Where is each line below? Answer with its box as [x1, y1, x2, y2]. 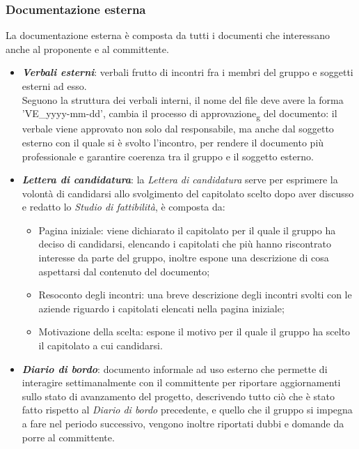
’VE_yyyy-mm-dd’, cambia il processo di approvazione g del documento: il [22, 106, 337, 122]
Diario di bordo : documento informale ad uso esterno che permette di [22, 361, 328, 376]
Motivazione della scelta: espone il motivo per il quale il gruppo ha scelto [38, 324, 351, 339]
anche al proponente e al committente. [6, 41, 169, 56]
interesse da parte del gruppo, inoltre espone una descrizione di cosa [38, 250, 329, 265]
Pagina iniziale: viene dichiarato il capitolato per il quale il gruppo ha [38, 222, 336, 237]
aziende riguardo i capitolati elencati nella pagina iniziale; [38, 300, 285, 315]
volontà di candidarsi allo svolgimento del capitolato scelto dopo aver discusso [22, 185, 354, 200]
